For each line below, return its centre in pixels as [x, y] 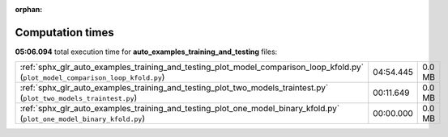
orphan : [29, 9]
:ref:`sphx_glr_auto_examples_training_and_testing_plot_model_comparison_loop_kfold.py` [192, 67]
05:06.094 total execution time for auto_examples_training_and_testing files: [146, 52]
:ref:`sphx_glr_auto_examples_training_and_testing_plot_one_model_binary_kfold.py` [180, 109]
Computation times [64, 32]
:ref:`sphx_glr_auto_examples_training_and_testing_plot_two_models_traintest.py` [174, 88]
